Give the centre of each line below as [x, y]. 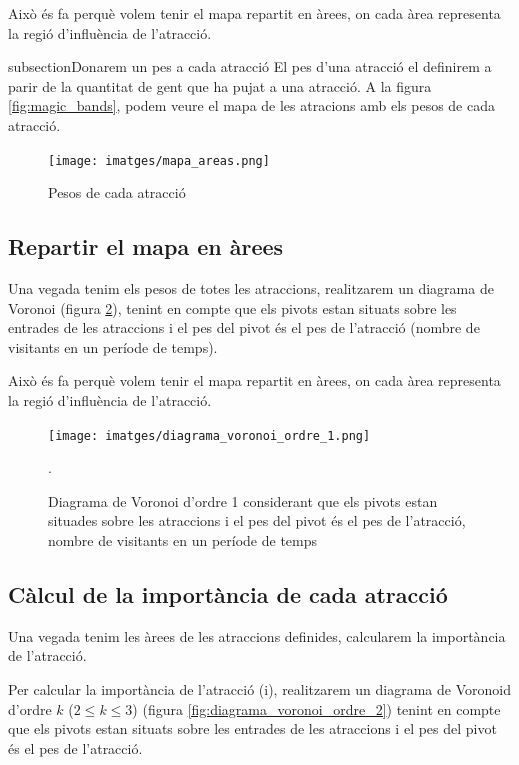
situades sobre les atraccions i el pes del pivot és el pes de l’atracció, [257, 520]
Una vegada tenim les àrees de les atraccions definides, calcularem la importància [257, 635]
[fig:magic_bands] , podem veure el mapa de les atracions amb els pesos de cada [251, 105]
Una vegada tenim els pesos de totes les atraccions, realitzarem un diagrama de [251, 288]
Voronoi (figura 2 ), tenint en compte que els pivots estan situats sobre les [232, 307]
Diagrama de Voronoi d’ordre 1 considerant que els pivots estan [243, 500]
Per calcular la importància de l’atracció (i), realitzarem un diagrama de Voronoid [259, 689]
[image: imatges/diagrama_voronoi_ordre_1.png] [209, 435]
